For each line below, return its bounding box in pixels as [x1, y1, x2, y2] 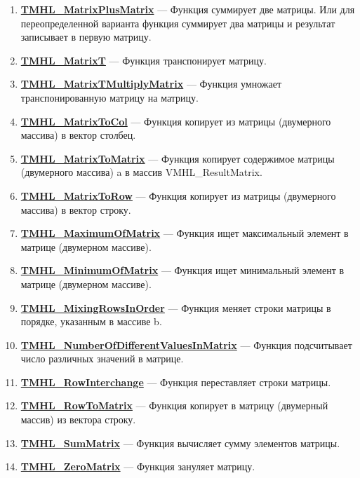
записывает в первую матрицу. [20, 29, 152, 44]
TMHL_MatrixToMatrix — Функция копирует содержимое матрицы [20, 151, 335, 165]
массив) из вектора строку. [20, 412, 136, 427]
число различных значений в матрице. [20, 351, 184, 366]
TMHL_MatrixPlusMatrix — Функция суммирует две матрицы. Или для [20, 2, 355, 16]
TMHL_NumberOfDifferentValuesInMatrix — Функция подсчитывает [20, 337, 352, 352]
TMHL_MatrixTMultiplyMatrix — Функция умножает [20, 76, 282, 91]
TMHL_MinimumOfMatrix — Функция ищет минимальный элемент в [20, 263, 345, 278]
